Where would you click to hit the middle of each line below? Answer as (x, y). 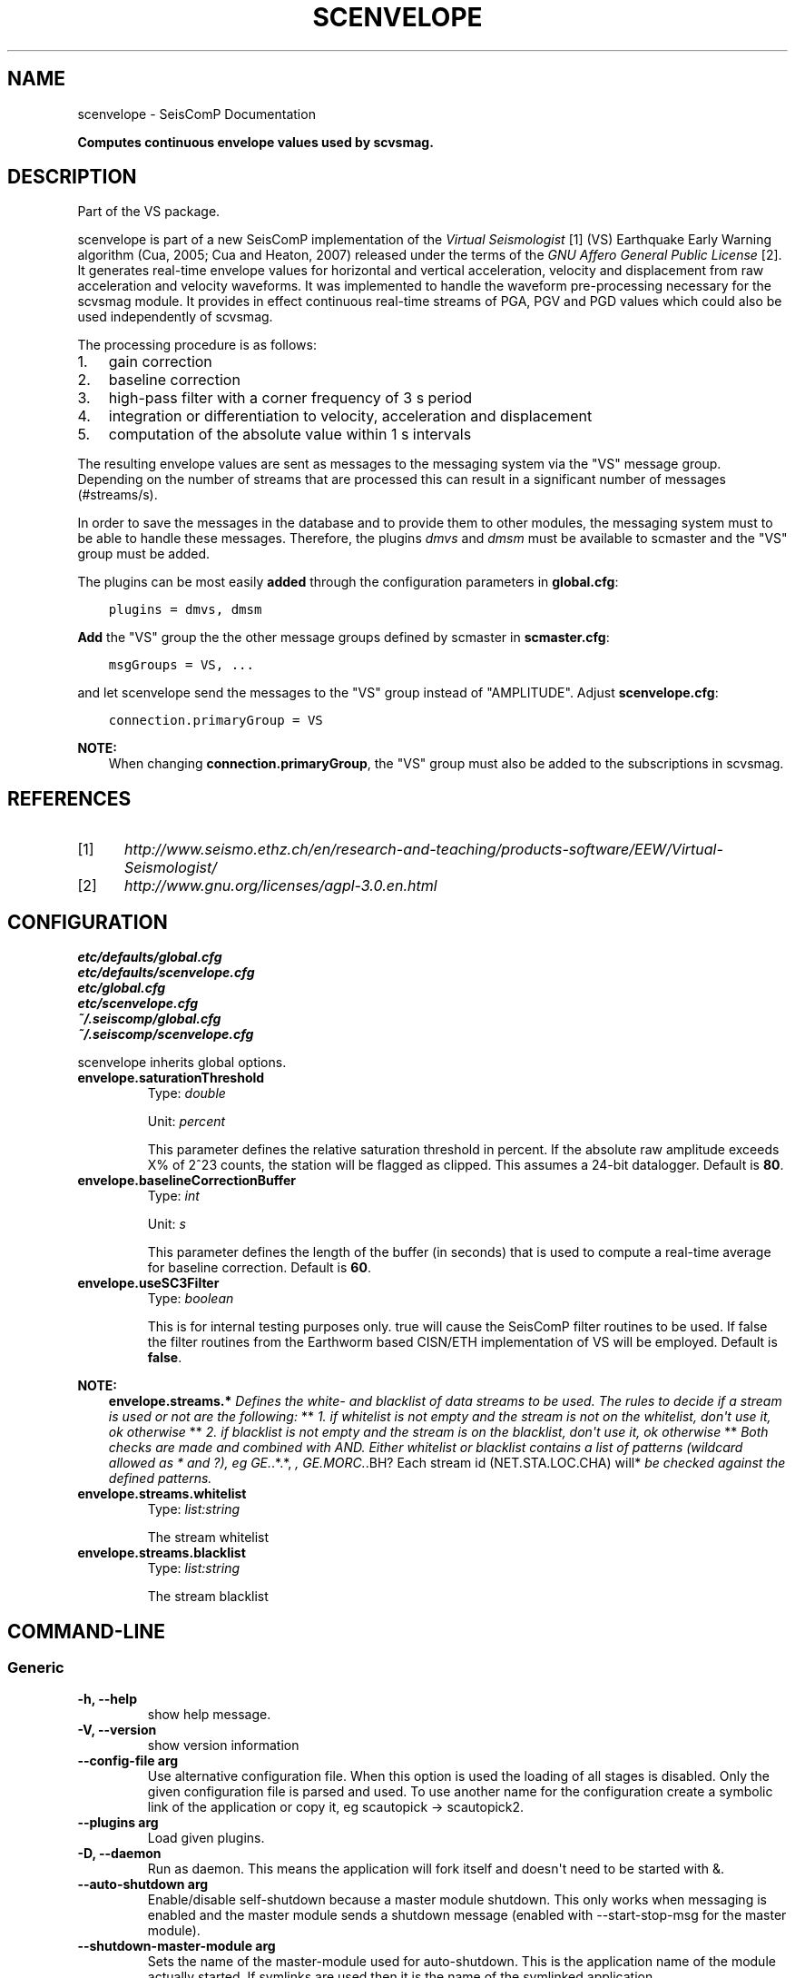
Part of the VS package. (149, 212)
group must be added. (144, 554)
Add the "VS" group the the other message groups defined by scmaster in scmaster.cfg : (344, 638)
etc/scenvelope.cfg (138, 1004)
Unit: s (167, 1224)
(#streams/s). (118, 495)
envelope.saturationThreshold (171, 1078)
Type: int (173, 1196)
